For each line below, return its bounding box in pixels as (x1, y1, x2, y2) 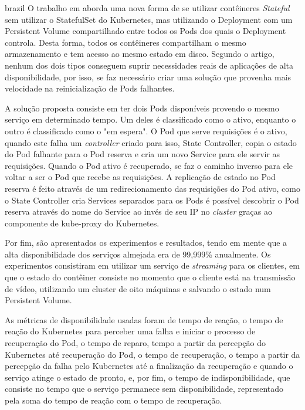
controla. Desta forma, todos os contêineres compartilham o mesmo (5, 36, 246, 48)
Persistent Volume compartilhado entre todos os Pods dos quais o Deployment (5, 25, 286, 37)
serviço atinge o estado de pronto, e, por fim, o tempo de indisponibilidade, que (5, 371, 290, 383)
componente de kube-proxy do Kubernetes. (5, 216, 160, 229)
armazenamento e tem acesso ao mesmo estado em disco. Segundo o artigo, (5, 48, 274, 60)
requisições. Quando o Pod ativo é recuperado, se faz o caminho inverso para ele (5, 159, 293, 171)
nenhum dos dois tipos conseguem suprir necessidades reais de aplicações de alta (5, 59, 293, 71)
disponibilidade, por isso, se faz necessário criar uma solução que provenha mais (5, 70, 292, 83)
